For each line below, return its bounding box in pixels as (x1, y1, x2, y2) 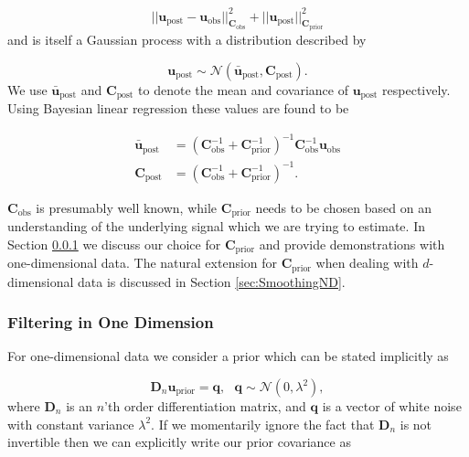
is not (400, 414, 432, 433)
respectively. (382, 80, 451, 99)
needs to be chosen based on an (255, 197, 432, 217)
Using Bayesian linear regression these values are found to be (7, 98, 349, 117)
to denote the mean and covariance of (138, 80, 348, 99)
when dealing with (315, 253, 419, 272)
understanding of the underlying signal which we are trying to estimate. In (7, 217, 425, 236)
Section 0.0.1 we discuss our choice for (7, 234, 221, 253)
